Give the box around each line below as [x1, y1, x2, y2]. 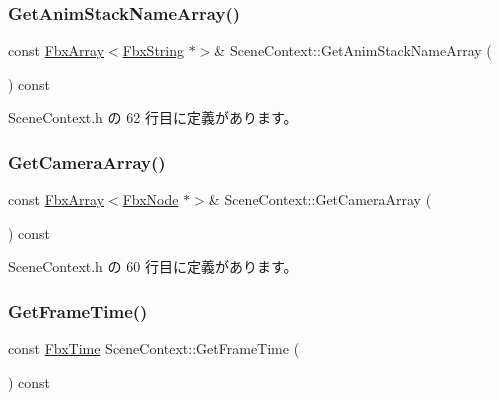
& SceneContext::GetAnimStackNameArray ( [214, 40, 492, 61]
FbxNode [122, 189, 179, 210]
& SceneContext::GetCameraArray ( [208, 189, 432, 210]
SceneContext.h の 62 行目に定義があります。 [8, 107, 298, 128]
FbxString [122, 40, 185, 61]
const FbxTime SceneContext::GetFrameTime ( [8, 338, 300, 359]
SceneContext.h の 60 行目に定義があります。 [8, 256, 298, 277]
